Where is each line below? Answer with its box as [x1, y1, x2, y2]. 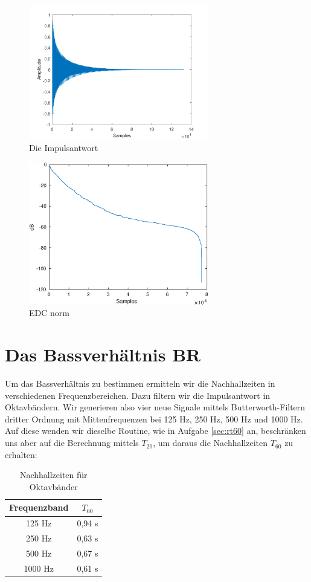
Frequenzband [9, 501, 69, 514]
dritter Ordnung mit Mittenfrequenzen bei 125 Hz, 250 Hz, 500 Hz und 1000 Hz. [5, 412, 303, 425]
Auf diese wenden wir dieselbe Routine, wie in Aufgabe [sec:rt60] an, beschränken [5, 424, 306, 437]
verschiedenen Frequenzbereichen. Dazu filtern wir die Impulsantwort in [5, 389, 271, 401]
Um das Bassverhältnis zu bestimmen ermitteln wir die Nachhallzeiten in [5, 377, 275, 390]
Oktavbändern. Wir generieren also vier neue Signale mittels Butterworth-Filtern [5, 401, 306, 413]
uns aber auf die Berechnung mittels [5, 436, 139, 449]
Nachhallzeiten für [19, 468, 88, 481]
